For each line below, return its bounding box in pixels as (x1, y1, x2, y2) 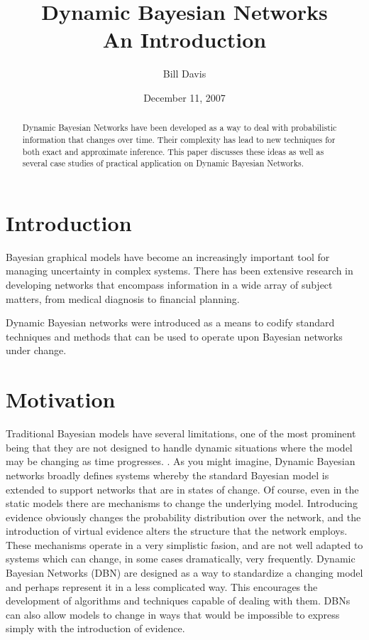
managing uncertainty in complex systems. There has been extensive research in (6, 263, 353, 278)
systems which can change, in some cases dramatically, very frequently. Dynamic (6, 551, 356, 566)
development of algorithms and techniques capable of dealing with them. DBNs (6, 593, 351, 608)
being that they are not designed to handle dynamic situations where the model (6, 439, 353, 454)
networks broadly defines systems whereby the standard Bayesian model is (6, 467, 329, 482)
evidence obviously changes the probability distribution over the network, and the (6, 509, 361, 524)
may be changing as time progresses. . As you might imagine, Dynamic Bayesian (6, 454, 356, 469)
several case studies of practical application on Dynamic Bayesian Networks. (22, 157, 304, 169)
